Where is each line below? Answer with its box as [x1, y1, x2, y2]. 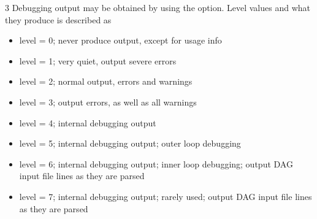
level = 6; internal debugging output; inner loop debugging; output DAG [19, 157, 293, 170]
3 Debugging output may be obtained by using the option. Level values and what [5, 1, 310, 13]
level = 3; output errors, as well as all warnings [19, 95, 197, 108]
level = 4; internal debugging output [19, 116, 156, 129]
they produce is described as [5, 13, 112, 26]
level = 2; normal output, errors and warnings [19, 75, 193, 88]
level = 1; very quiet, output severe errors [19, 54, 177, 67]
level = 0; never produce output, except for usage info [19, 34, 222, 47]
